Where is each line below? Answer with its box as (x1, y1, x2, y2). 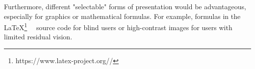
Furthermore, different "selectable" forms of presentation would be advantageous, (4, 1, 246, 11)
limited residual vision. (4, 32, 73, 42)
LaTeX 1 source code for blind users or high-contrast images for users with (4, 21, 232, 32)
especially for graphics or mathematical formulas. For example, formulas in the (4, 11, 241, 21)
